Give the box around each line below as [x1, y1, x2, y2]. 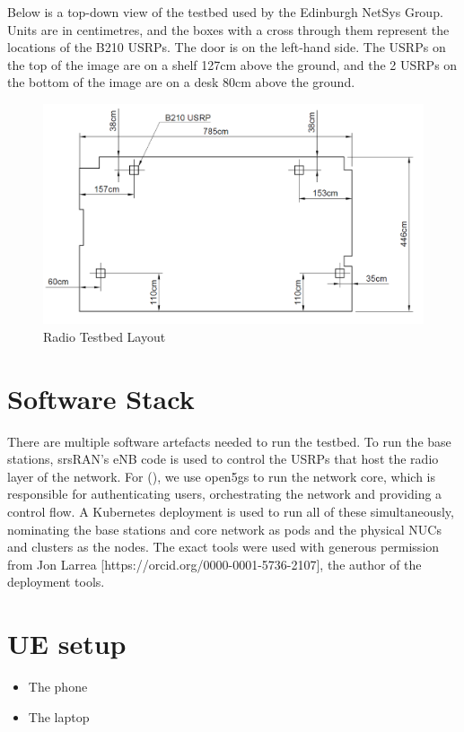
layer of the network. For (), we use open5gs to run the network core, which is [7, 466, 436, 485]
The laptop [28, 707, 90, 726]
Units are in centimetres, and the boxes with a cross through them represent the [7, 20, 450, 39]
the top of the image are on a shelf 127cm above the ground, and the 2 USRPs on [7, 55, 458, 74]
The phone [28, 677, 88, 696]
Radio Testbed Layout [43, 327, 166, 345]
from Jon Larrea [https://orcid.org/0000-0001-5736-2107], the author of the [7, 554, 422, 573]
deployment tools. [7, 572, 105, 591]
